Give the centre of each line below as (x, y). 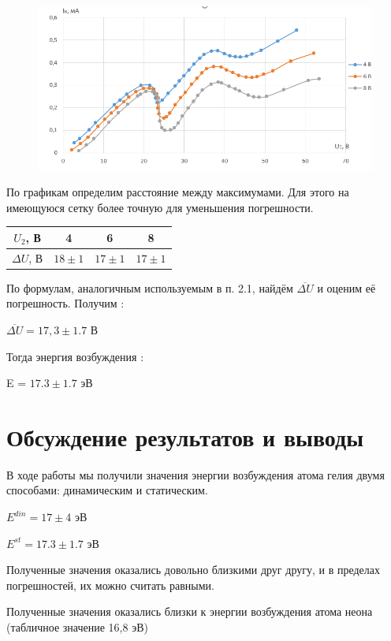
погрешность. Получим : (65, 303)
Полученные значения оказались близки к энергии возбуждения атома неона (190, 611)
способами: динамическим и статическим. (107, 490)
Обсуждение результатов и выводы (185, 436)
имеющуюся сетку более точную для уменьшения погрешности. (160, 207)
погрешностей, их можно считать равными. (110, 585)
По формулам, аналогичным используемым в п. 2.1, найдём (150, 287)
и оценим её (346, 287)
